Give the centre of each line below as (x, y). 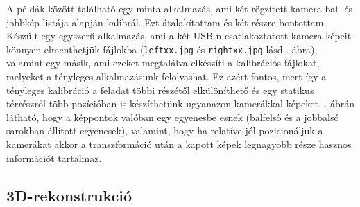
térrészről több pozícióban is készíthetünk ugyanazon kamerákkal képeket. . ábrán (181, 103)
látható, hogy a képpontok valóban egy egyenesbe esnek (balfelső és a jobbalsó (173, 117)
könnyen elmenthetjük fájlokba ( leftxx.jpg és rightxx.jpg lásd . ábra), (162, 49)
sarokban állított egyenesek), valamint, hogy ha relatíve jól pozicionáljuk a (165, 130)
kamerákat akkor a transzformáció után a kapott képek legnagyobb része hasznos (179, 144)
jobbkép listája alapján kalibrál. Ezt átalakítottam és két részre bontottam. (166, 22)
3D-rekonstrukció (69, 195)
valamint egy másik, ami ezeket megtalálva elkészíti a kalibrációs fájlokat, (163, 63)
